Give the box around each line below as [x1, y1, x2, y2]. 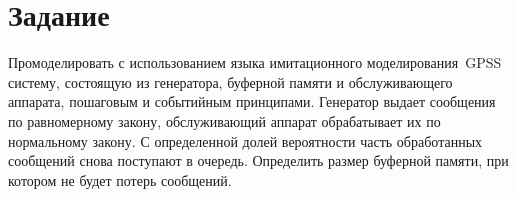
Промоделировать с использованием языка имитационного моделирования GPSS [8, 52, 502, 73]
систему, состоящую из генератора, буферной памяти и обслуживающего [8, 71, 453, 92]
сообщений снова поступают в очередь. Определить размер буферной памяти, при [8, 150, 509, 171]
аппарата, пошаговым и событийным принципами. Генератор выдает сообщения [8, 91, 496, 112]
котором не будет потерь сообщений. [8, 169, 232, 190]
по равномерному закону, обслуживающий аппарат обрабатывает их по [8, 110, 441, 131]
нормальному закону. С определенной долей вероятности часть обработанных [8, 130, 483, 151]
